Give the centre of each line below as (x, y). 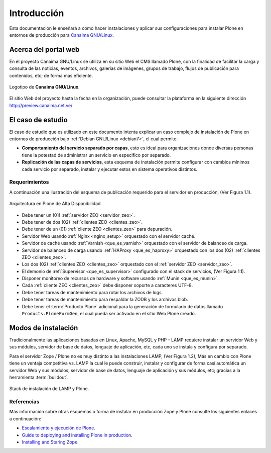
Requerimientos (29, 182)
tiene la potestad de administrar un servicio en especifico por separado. (96, 155)
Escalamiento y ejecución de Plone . (58, 428)
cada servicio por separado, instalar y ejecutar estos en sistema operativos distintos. (110, 169)
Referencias (24, 402)
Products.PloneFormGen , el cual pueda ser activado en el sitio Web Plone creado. (109, 314)
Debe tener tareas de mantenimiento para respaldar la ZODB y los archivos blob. (105, 300)
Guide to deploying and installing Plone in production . (77, 435)
